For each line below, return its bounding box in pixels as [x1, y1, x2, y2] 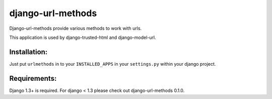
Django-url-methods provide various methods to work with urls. [9, 25, 142, 31]
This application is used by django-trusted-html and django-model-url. [9, 34, 156, 40]
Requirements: [9, 74, 57, 83]
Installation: [9, 47, 48, 56]
